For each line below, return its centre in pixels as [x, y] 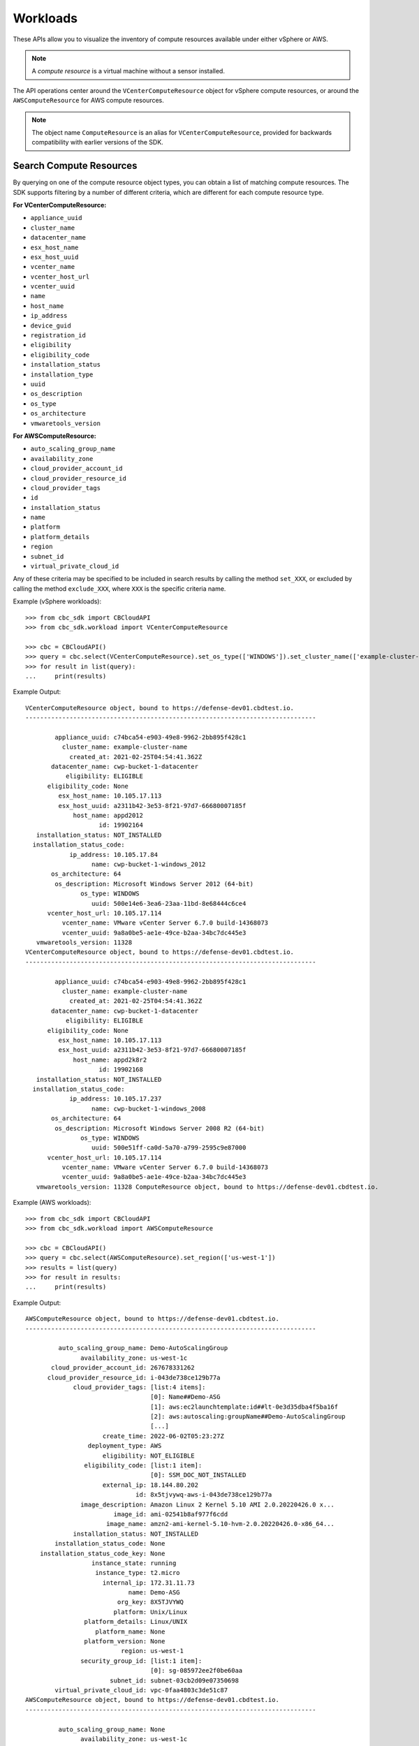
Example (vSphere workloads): [57, 601]
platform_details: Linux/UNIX [136, 1622]
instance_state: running [134, 1563]
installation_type [62, 374]
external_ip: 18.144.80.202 [150, 1485]
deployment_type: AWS [125, 1446]
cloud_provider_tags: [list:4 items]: [139, 1387]
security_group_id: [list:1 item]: [141, 1661]
